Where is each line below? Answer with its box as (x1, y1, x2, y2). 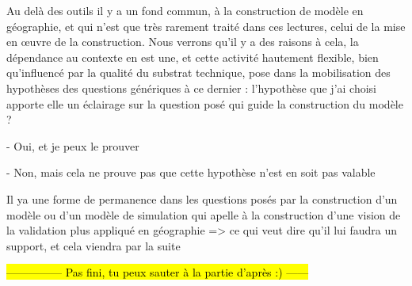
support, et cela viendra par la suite (6, 237, 181, 254)
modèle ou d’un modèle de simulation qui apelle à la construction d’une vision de (6, 206, 401, 223)
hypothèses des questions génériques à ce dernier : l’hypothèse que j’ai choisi (6, 79, 376, 96)
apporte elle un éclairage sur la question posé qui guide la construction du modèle (6, 95, 403, 112)
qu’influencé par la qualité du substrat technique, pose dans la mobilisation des (6, 64, 391, 81)
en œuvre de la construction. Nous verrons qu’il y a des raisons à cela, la (6, 33, 359, 50)
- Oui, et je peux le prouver (6, 137, 139, 154)
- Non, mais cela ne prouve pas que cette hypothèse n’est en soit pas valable (6, 164, 376, 181)
